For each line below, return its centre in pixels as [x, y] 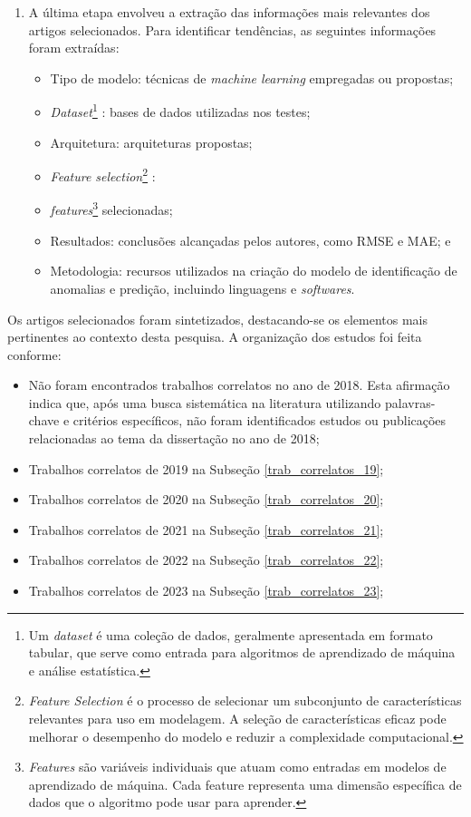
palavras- [410, 402]
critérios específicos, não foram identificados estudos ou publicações [260, 420]
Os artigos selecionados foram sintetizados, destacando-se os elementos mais [218, 319]
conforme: [34, 354]
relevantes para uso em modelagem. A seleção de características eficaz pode [237, 718]
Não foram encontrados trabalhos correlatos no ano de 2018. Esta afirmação [239, 385]
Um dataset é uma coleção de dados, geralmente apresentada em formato [231, 634]
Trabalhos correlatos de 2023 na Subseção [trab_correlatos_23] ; [206, 591]
